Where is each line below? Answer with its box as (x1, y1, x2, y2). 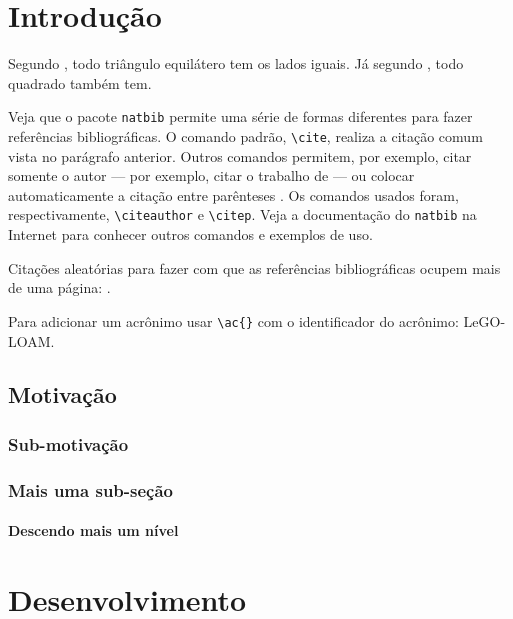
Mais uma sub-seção (8, 477, 174, 502)
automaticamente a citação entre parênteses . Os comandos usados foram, (8, 184, 459, 205)
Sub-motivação (8, 431, 129, 456)
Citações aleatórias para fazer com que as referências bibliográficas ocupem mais (8, 257, 501, 278)
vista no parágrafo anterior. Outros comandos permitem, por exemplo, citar (8, 145, 472, 166)
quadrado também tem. (8, 72, 152, 93)
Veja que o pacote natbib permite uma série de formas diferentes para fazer (8, 106, 473, 127)
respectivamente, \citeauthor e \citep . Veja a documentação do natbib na (8, 204, 477, 225)
